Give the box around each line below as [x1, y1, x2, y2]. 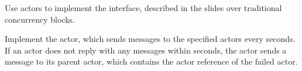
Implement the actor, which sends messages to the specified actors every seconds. [5, 33, 296, 45]
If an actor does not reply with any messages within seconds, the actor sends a [5, 44, 287, 56]
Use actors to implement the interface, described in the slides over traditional [5, 2, 282, 13]
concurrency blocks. [5, 13, 75, 25]
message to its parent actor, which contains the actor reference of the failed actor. [5, 55, 298, 68]
